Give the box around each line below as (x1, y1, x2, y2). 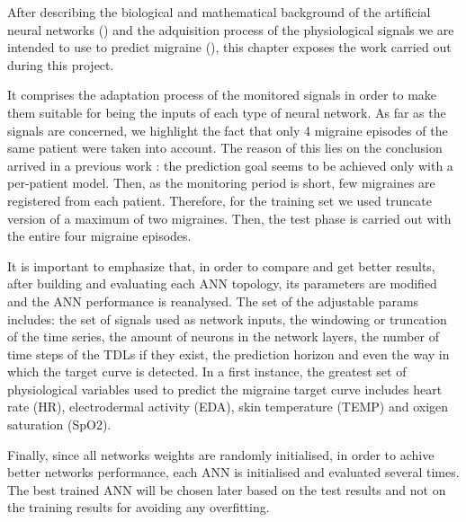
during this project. (7, 55, 114, 74)
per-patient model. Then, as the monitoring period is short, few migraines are (7, 173, 435, 192)
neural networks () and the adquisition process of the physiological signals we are (7, 20, 454, 39)
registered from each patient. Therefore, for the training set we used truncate (7, 190, 432, 209)
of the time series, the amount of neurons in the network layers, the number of (7, 327, 439, 346)
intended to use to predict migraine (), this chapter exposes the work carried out (7, 38, 452, 57)
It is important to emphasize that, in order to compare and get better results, (7, 256, 435, 275)
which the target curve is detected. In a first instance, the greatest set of (7, 362, 407, 381)
